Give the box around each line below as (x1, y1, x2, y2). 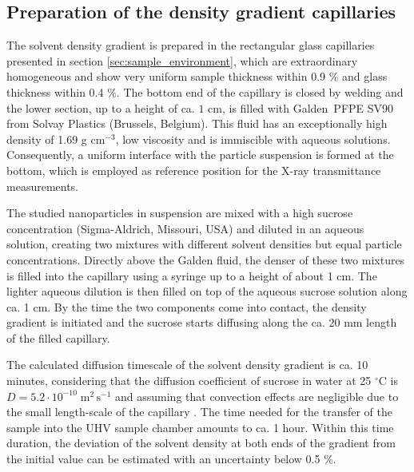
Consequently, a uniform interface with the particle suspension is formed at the (6, 146, 394, 163)
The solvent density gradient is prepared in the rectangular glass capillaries (6, 37, 375, 54)
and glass (342, 68, 388, 85)
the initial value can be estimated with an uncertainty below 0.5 (6, 450, 320, 467)
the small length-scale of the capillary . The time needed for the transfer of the (6, 403, 392, 420)
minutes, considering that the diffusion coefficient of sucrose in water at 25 (6, 372, 372, 389)
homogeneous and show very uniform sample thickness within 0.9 (6, 68, 326, 85)
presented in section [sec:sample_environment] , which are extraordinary (6, 52, 358, 69)
